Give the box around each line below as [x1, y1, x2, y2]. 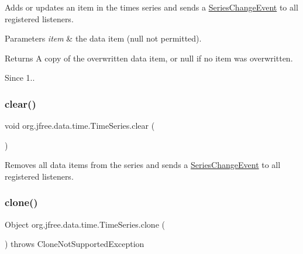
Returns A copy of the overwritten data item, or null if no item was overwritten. [5, 52, 293, 64]
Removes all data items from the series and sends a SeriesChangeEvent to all [5, 159, 281, 171]
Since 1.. [5, 71, 35, 84]
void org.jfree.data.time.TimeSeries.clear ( [5, 119, 155, 132]
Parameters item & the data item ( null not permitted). [5, 32, 202, 44]
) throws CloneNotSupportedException [5, 238, 144, 250]
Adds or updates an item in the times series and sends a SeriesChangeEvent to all [5, 1, 298, 13]
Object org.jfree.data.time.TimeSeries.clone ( [5, 218, 165, 230]
